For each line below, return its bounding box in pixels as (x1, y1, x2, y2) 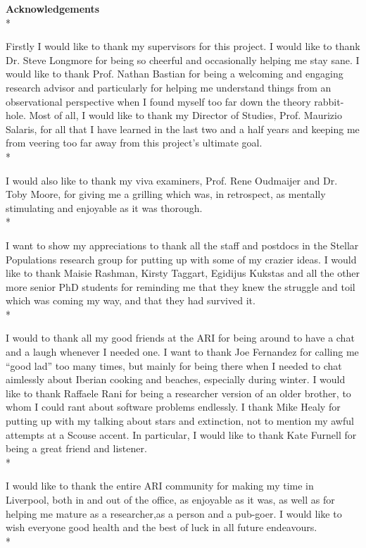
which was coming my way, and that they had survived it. (6, 293, 255, 308)
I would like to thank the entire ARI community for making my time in (6, 478, 314, 493)
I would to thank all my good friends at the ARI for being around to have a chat (6, 330, 355, 345)
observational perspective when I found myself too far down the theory (6, 94, 311, 108)
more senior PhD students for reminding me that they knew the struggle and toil (6, 279, 355, 294)
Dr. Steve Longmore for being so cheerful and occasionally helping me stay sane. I (6, 52, 360, 67)
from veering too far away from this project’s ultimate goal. (6, 135, 263, 150)
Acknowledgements (6, 1, 100, 15)
